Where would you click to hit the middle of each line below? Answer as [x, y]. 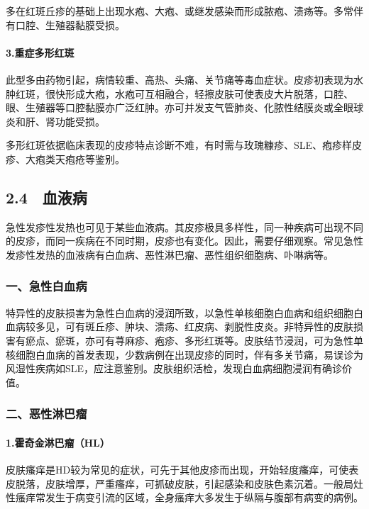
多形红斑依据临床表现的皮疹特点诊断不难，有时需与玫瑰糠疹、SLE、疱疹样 [179, 145]
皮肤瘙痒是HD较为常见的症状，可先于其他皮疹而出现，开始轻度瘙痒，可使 [177, 469]
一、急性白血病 [46, 286]
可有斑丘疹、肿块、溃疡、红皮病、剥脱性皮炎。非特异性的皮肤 [209, 326]
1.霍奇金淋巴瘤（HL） [58, 442]
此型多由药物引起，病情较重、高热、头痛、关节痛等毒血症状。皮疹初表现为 [180, 79]
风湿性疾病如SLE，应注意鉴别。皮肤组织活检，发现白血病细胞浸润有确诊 [174, 368]
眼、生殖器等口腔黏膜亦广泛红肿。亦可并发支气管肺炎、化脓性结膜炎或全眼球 [184, 107]
